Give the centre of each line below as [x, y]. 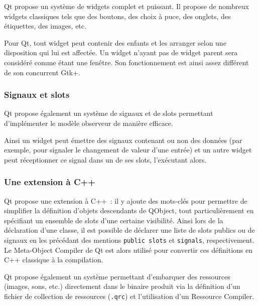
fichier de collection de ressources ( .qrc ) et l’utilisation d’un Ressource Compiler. [129, 296]
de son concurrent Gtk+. [42, 72]
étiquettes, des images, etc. [45, 26]
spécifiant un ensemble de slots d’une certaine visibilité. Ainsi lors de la [114, 220]
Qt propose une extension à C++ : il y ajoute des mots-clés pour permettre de [126, 200]
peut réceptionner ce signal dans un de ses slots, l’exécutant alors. [105, 159]
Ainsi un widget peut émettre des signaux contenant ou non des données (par [123, 140]
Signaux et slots [37, 95]
